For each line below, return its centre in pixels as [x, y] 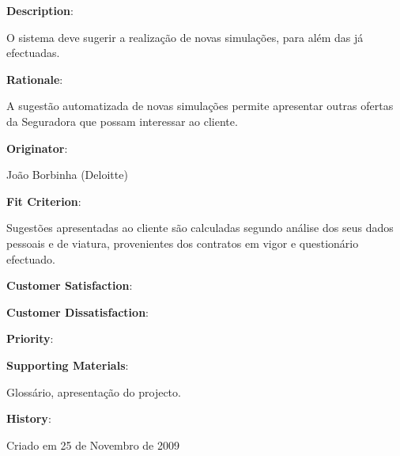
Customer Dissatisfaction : [77, 312]
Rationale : [35, 79]
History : [29, 418]
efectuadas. [33, 53]
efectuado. [31, 258]
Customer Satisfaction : [70, 285]
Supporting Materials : [68, 365]
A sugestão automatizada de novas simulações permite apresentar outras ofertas [200, 106]
